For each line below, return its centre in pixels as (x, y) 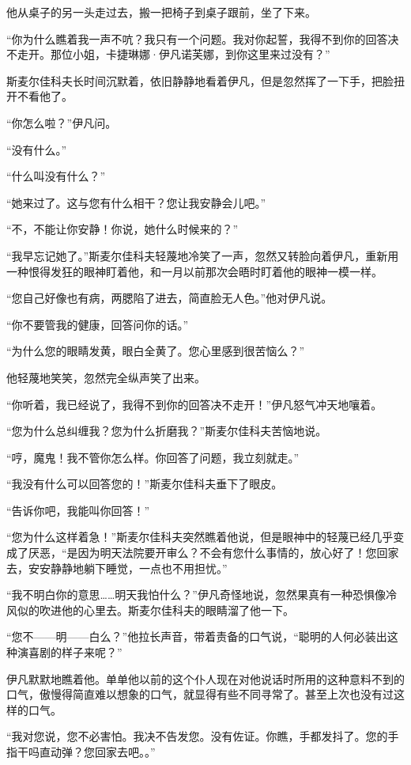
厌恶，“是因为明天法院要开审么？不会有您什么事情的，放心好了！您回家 (213, 553)
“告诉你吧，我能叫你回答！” (78, 510)
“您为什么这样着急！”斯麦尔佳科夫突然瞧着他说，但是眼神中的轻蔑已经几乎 (200, 537)
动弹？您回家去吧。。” (103, 752)
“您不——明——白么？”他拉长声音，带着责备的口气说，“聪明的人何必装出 (197, 636)
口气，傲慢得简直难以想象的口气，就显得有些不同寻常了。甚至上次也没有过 (200, 694)
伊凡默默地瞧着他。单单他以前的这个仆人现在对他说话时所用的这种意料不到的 (205, 678)
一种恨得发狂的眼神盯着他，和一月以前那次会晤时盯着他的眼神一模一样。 (194, 271)
